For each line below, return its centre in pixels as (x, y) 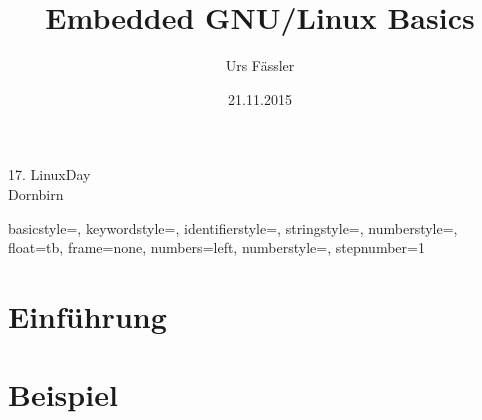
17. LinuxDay (49, 174)
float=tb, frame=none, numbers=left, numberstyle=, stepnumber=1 (216, 247)
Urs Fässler (260, 65)
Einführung (87, 315)
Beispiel (63, 394)
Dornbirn (36, 193)
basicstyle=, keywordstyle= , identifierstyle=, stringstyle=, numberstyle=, (233, 227)
